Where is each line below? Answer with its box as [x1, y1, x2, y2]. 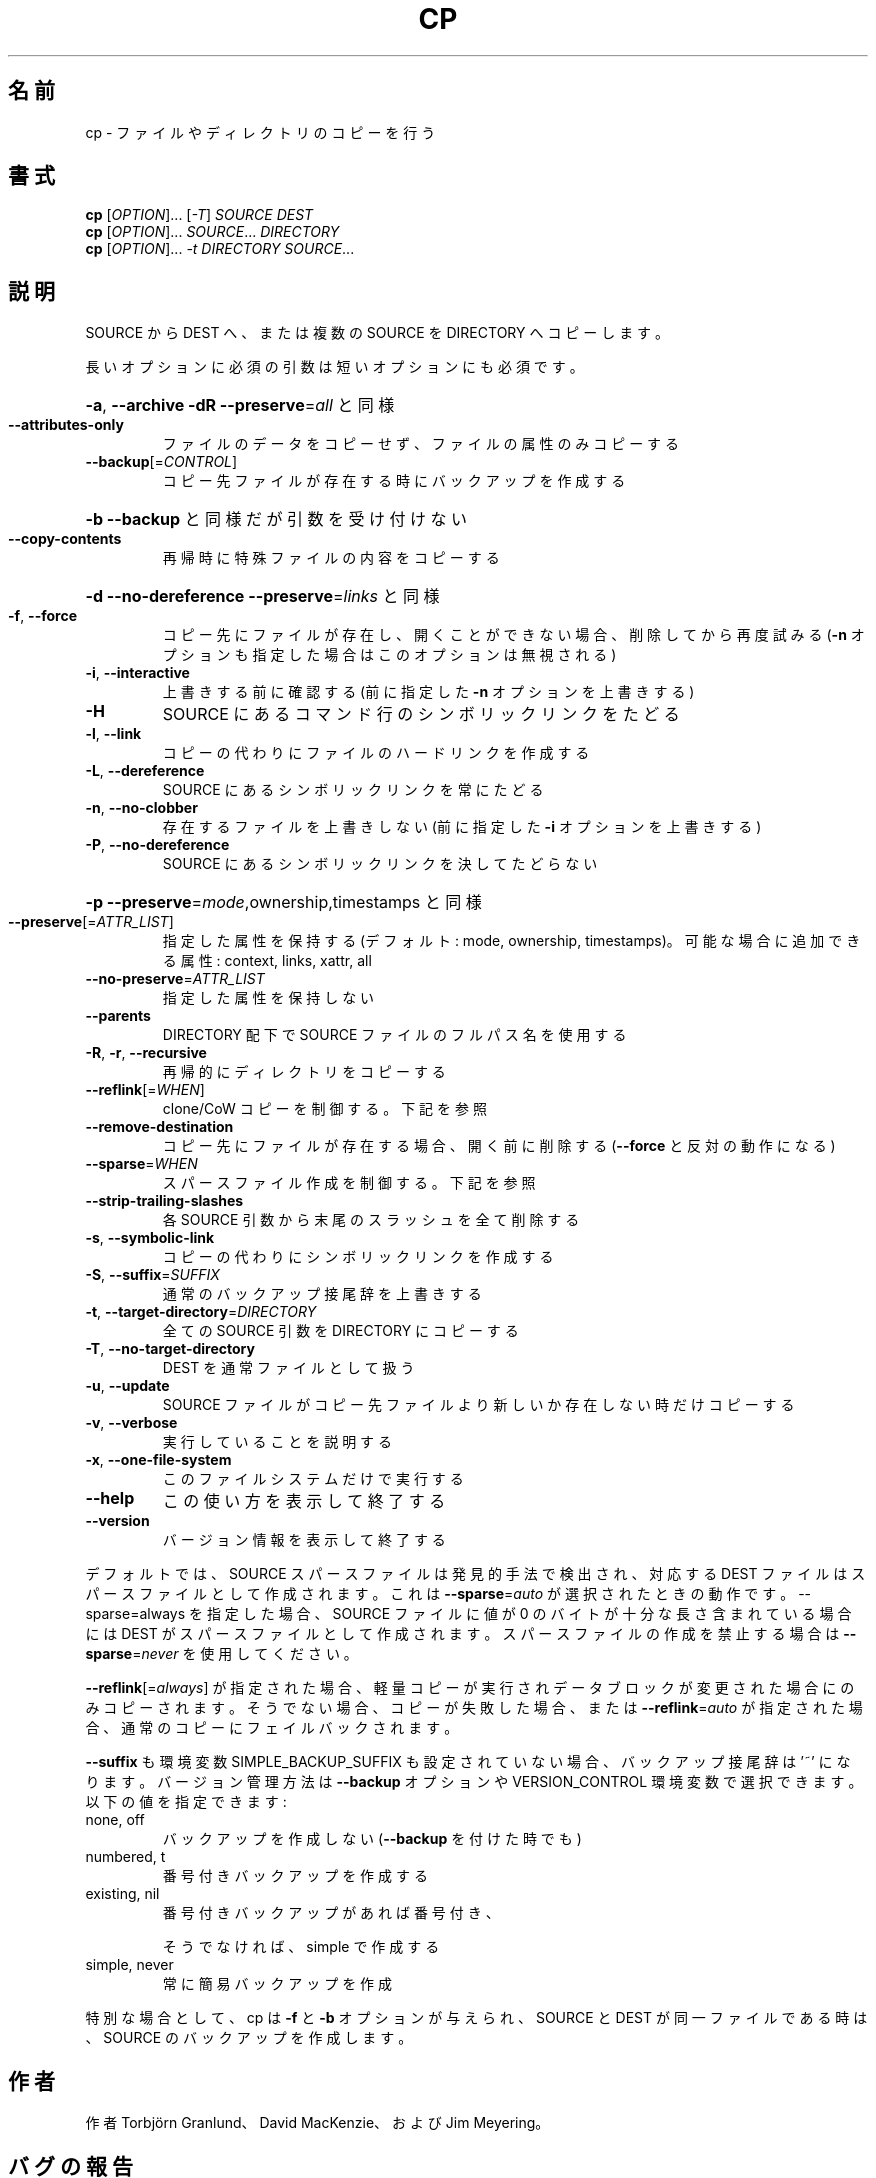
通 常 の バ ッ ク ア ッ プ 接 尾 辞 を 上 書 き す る [162, 1285, 482, 1303]
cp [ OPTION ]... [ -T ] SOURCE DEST [85, 206, 314, 224]
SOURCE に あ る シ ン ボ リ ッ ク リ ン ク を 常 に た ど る [162, 781, 544, 799]
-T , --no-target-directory [85, 1340, 255, 1358]
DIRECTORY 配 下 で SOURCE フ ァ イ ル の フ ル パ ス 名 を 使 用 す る [162, 1026, 627, 1044]
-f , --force [8, 607, 77, 625]
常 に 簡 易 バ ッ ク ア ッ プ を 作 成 [162, 1975, 393, 1993]
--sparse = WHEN [85, 1155, 198, 1173]
